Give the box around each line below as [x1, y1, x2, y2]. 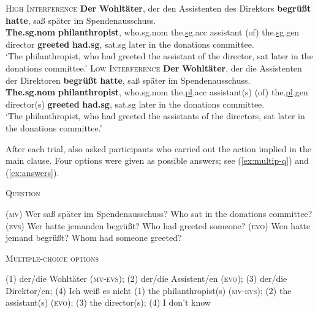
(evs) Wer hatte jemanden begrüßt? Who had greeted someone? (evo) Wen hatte [6, 219, 311, 232]
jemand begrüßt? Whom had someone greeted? [6, 231, 182, 244]
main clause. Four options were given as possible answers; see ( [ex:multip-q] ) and [6, 154, 309, 167]
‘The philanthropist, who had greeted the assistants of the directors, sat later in [6, 109, 305, 122]
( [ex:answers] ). [6, 166, 59, 179]
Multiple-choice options [6, 251, 99, 264]
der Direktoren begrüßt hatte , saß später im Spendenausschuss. [6, 73, 251, 86]
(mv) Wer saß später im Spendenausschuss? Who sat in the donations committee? [6, 207, 312, 219]
